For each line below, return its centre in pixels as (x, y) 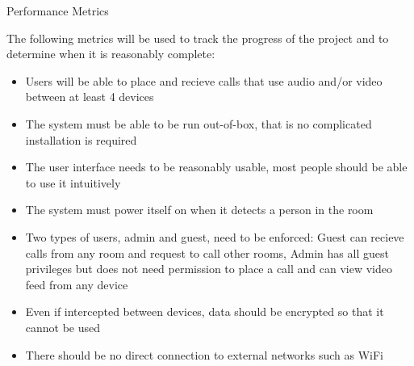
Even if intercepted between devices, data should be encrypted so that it (205, 311)
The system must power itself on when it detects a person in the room (199, 210)
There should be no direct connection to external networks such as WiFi (204, 354)
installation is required (81, 139)
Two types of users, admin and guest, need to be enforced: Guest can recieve (215, 236)
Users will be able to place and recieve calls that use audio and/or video (204, 80)
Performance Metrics (58, 11)
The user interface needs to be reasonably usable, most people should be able (216, 167)
